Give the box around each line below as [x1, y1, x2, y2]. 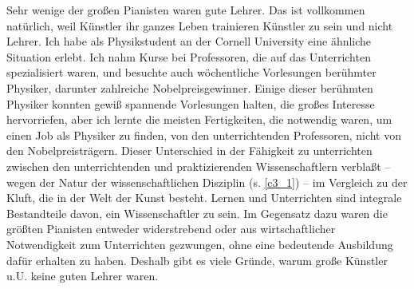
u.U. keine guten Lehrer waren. [6, 267, 159, 284]
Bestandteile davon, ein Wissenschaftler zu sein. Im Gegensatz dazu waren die [6, 204, 388, 221]
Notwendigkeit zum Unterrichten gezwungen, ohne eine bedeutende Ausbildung [6, 236, 393, 252]
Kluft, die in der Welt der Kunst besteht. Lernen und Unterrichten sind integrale [6, 189, 402, 206]
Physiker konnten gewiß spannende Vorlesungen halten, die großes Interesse [6, 95, 375, 112]
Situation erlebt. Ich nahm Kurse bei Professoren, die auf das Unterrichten [6, 48, 371, 65]
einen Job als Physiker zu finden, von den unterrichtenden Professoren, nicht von [6, 126, 402, 143]
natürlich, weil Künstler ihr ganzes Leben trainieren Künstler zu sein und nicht [6, 17, 393, 34]
